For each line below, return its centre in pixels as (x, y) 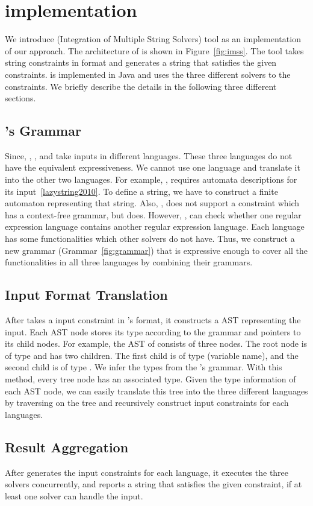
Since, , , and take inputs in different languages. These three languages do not (149, 155)
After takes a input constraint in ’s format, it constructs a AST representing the (153, 320)
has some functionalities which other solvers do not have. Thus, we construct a (150, 239)
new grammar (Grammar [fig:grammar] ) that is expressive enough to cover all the (156, 250)
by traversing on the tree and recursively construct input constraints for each (147, 403)
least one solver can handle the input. (74, 495)
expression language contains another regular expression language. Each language (155, 226)
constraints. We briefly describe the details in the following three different (141, 86)
